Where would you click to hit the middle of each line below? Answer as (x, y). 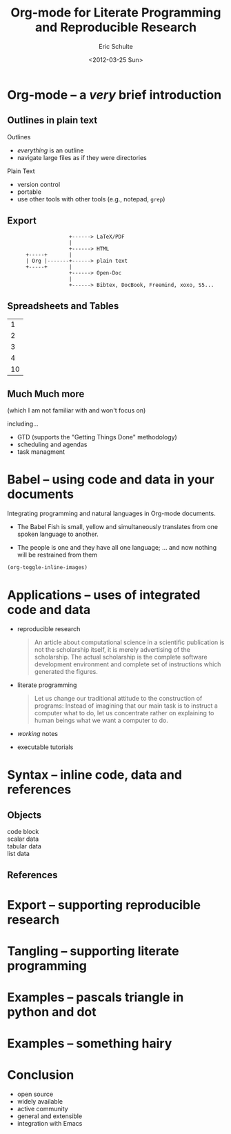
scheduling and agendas (52, 445)
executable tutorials (45, 747)
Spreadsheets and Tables (63, 306)
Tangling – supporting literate (93, 951)
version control (39, 184)
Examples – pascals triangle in (96, 997)
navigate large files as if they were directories (82, 157)
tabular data (24, 846)
